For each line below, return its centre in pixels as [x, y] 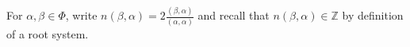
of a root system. [48, 33]
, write [81, 15]
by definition [373, 15]
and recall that [234, 15]
